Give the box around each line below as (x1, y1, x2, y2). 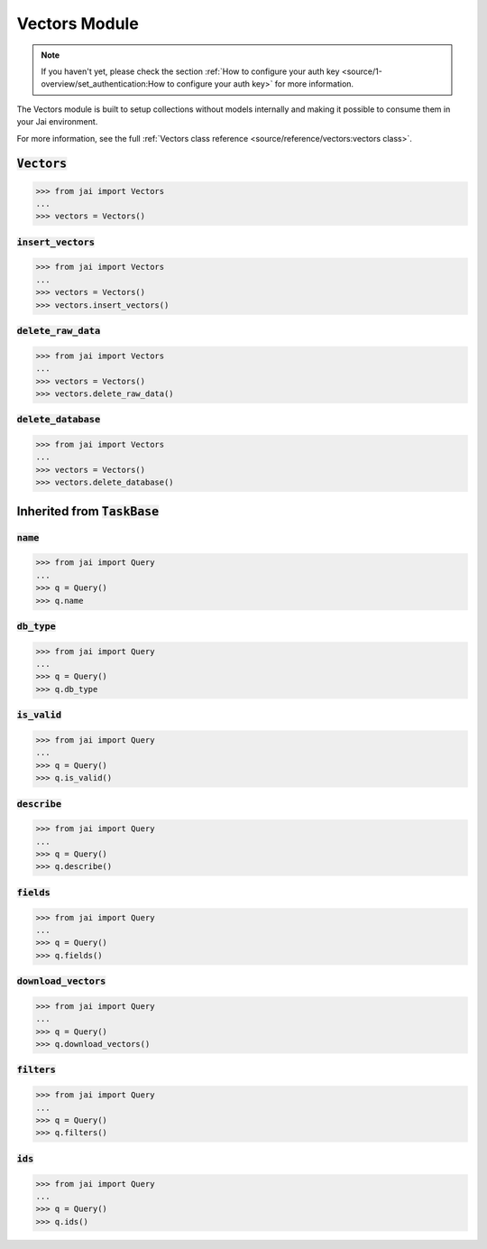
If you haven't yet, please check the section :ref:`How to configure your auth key (41, 66, 340, 77)
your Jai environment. (16, 116, 98, 127)
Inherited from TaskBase (16, 504, 160, 519)
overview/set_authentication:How (41, 79, 166, 89)
